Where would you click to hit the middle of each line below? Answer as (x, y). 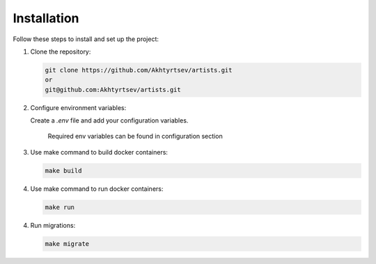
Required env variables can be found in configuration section (135, 137)
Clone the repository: (61, 52)
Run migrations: (53, 225)
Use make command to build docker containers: (99, 152)
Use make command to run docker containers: (97, 189)
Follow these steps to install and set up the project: (86, 39)
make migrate (67, 243)
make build (63, 170)
